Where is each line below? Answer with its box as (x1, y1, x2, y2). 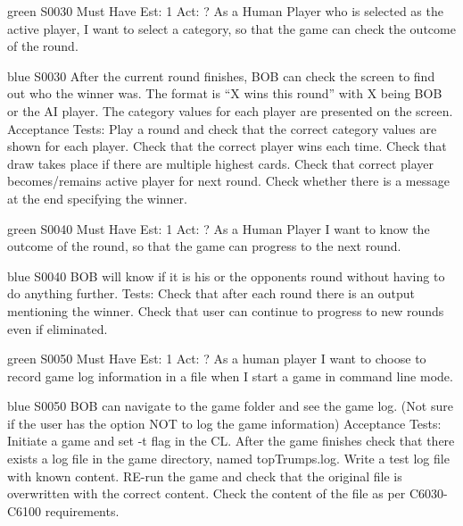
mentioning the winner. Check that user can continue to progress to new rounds (7, 301, 444, 320)
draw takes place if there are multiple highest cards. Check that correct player (7, 154, 434, 172)
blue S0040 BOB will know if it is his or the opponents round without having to (7, 266, 445, 285)
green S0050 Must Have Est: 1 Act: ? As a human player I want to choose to (7, 349, 426, 368)
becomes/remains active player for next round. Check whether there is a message (7, 171, 450, 190)
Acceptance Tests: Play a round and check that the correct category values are (7, 119, 437, 138)
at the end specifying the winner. (7, 188, 187, 207)
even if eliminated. (7, 319, 108, 338)
